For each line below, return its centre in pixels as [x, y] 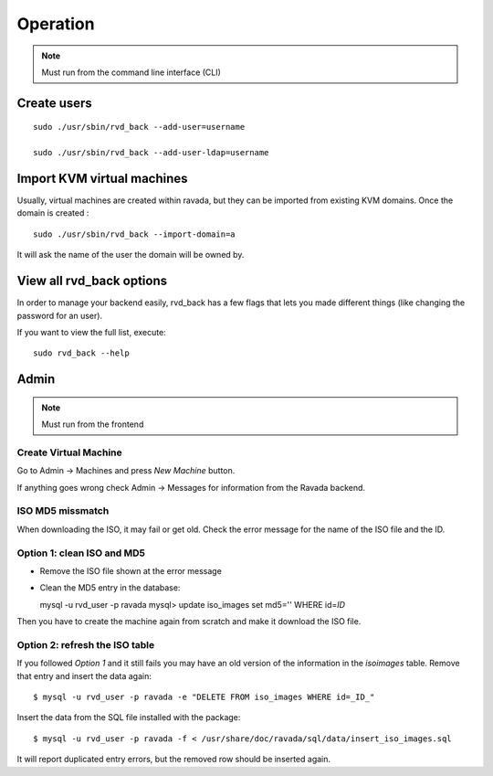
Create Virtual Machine [69, 452]
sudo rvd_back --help [81, 353]
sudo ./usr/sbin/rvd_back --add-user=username [139, 127]
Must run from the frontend [93, 424]
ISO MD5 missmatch [63, 511]
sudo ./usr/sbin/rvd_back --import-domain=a [135, 234]
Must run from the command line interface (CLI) [131, 72]
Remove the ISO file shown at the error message [131, 570]
